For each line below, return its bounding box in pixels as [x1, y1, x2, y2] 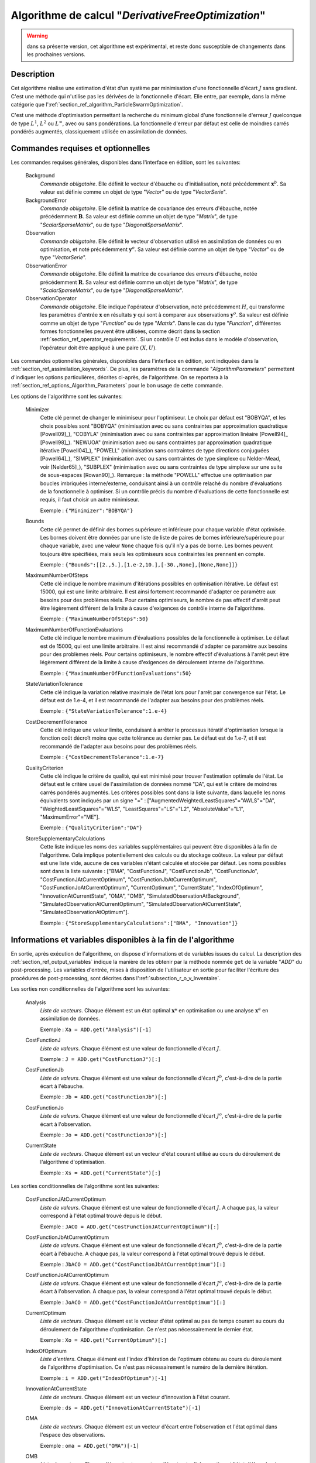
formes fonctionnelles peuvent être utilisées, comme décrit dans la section [40, 328, 221, 335]
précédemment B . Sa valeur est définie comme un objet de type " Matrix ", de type [40, 213, 238, 220]
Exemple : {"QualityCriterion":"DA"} [40, 824, 143, 831]
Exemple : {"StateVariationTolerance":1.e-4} [40, 708, 167, 715]
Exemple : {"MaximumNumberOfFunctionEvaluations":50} [40, 669, 192, 676]
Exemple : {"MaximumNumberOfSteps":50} [40, 615, 149, 623]
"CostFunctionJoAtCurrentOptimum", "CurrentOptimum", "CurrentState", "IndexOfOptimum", [40, 884, 263, 891]
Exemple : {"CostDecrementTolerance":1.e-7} [40, 754, 164, 761]
